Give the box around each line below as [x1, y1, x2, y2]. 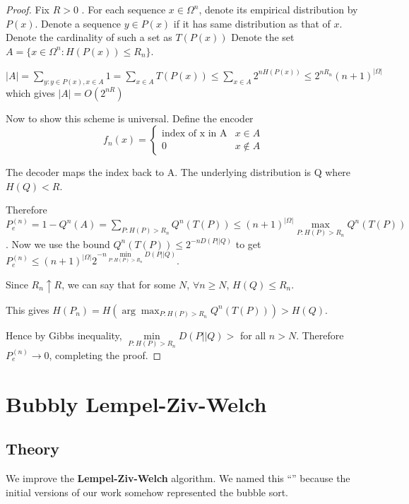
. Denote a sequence [35, 16, 121, 30]
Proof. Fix [6, 2, 49, 16]
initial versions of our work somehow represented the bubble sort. [6, 484, 289, 499]
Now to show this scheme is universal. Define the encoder [6, 110, 254, 125]
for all [239, 327, 266, 342]
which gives [6, 85, 55, 100]
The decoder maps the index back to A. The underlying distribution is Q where [6, 165, 351, 180]
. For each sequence [81, 2, 166, 16]
